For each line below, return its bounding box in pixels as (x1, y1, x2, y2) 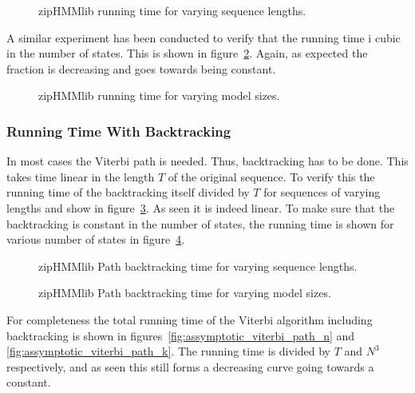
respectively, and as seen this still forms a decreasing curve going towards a (6, 358, 374, 375)
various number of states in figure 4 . (6, 231, 185, 248)
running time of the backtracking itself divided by (6, 184, 250, 200)
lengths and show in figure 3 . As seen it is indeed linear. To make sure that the (6, 199, 395, 216)
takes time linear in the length (6, 168, 155, 185)
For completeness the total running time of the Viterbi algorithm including (6, 311, 373, 327)
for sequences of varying (263, 184, 381, 200)
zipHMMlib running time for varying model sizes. (38, 87, 280, 104)
